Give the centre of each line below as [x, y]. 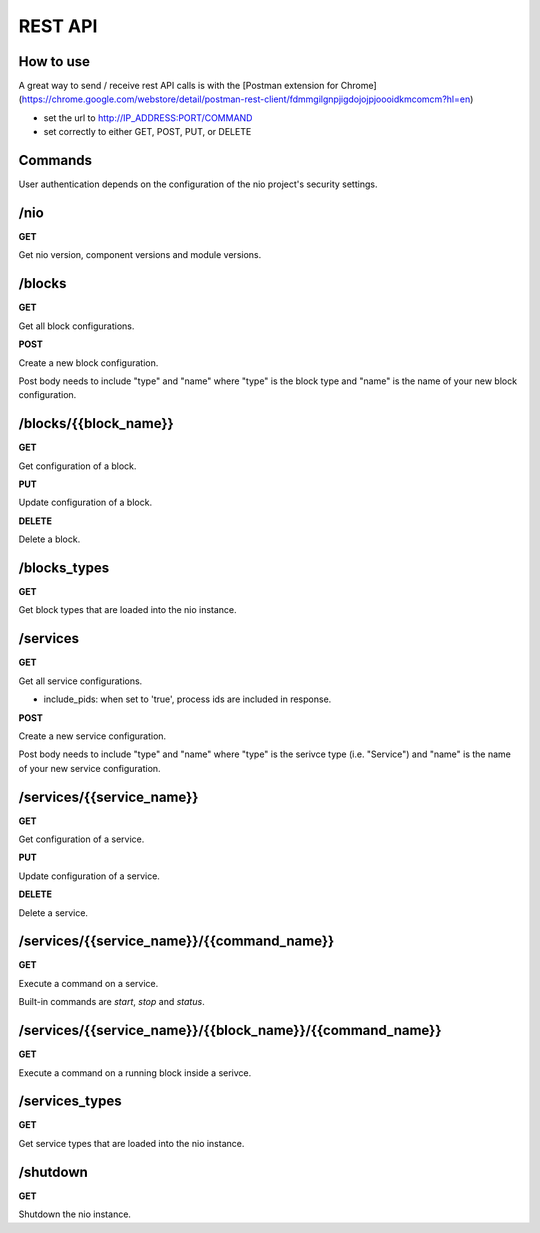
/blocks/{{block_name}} [96, 423]
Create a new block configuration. [88, 362]
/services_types [70, 1101]
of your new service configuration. [89, 768]
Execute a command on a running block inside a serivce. [135, 1072]
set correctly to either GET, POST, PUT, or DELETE [147, 132]
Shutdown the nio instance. [75, 1214]
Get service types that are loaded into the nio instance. [131, 1143]
